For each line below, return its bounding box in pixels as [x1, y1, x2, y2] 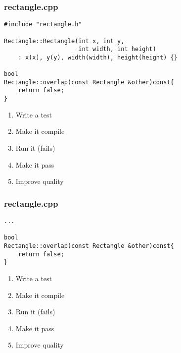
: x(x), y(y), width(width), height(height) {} [18, 54, 178, 61]
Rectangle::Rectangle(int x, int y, [4, 37, 125, 45]
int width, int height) [78, 46, 156, 53]
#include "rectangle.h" [4, 21, 82, 28]
